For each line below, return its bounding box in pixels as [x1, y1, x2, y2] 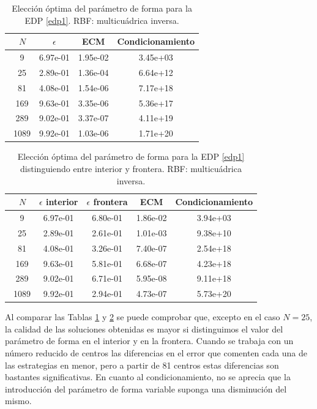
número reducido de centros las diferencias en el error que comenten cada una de [5, 347, 307, 359]
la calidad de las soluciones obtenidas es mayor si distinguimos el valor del [5, 322, 283, 335]
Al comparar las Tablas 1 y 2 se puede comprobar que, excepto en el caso [5, 310, 280, 323]
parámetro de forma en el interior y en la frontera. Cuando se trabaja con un [5, 334, 294, 347]
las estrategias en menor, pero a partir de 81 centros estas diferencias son [5, 358, 279, 371]
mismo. [5, 394, 32, 407]
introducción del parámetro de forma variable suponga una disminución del [5, 382, 287, 395]
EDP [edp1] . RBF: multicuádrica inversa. [24, 13, 179, 26]
